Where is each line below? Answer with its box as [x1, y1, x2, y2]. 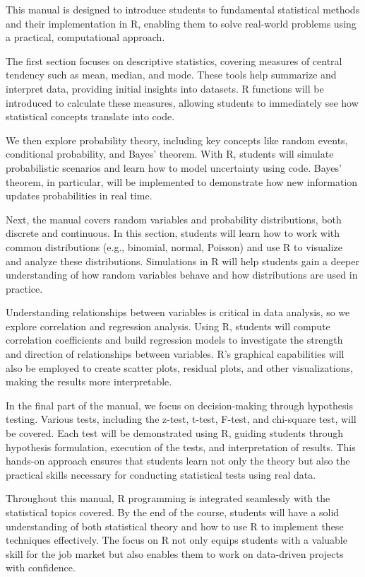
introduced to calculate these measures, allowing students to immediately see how [6, 95, 359, 110]
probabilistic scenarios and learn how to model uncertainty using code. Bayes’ [6, 160, 342, 175]
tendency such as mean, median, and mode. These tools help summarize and [6, 67, 337, 82]
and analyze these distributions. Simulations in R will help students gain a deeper [6, 253, 359, 268]
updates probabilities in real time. [6, 188, 152, 203]
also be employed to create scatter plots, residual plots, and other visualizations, [6, 360, 353, 375]
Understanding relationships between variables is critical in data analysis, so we [6, 305, 350, 320]
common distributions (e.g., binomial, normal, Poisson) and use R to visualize [6, 239, 342, 254]
